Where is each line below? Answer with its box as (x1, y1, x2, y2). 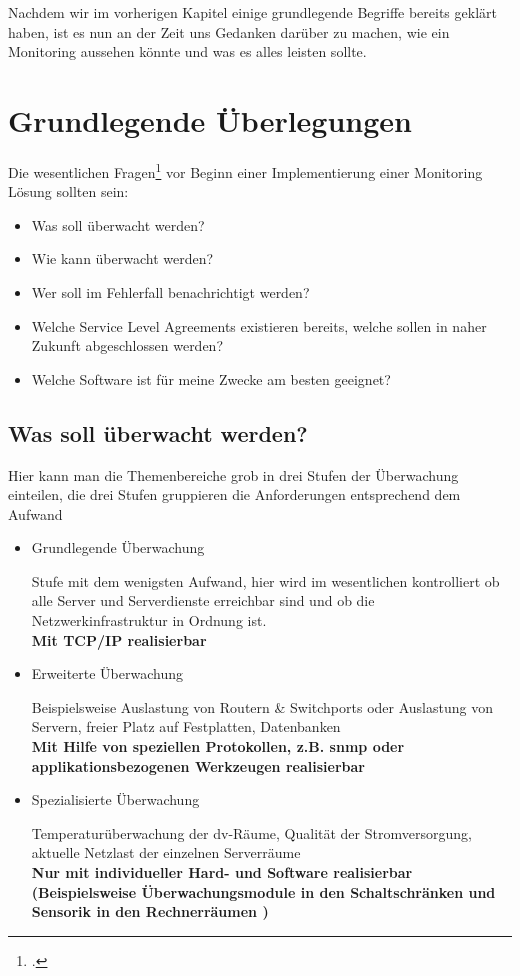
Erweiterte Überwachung (31, 663, 183, 684)
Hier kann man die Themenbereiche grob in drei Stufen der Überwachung (8, 464, 459, 485)
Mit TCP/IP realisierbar (31, 629, 207, 650)
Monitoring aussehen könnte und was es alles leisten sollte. (8, 41, 367, 62)
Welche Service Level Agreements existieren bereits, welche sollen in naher (31, 315, 487, 336)
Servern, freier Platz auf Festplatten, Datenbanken (31, 716, 341, 737)
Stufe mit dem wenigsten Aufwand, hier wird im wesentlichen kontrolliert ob (31, 570, 500, 591)
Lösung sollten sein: (8, 181, 129, 202)
